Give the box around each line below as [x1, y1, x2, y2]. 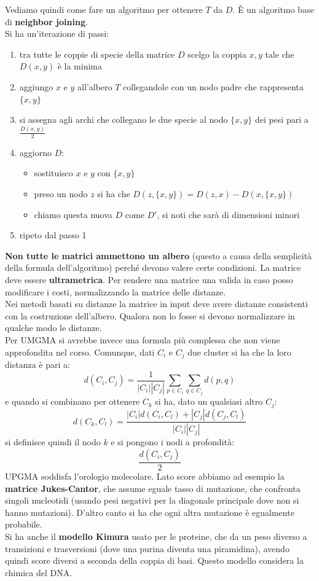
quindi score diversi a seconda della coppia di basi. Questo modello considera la [5, 554, 304, 567]
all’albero [77, 80, 112, 93]
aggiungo [19, 80, 53, 93]
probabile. [5, 518, 42, 531]
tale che [265, 47, 294, 60]
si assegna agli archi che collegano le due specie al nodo [19, 113, 228, 126]
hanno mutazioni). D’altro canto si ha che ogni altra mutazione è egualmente [5, 505, 294, 518]
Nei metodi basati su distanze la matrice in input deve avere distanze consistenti [5, 297, 308, 310]
